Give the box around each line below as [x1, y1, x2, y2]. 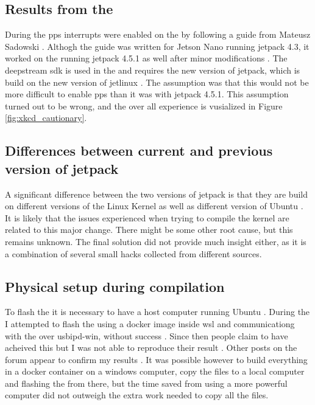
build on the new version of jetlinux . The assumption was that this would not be [5, 75, 309, 88]
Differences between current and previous [5, 141, 273, 160]
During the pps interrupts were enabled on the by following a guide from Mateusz [5, 28, 311, 41]
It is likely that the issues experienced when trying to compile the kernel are [5, 211, 289, 224]
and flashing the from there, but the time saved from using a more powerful [5, 376, 288, 389]
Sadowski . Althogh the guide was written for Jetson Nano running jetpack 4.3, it [5, 40, 310, 52]
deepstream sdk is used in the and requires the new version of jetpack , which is [5, 63, 300, 76]
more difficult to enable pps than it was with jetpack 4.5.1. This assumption [5, 88, 289, 100]
